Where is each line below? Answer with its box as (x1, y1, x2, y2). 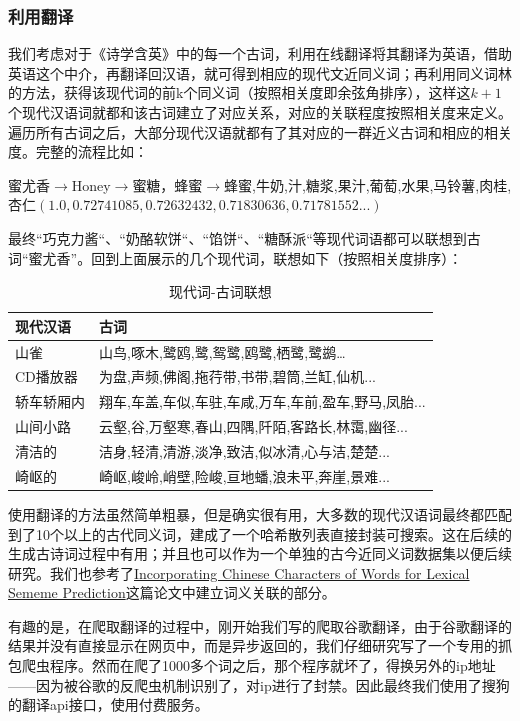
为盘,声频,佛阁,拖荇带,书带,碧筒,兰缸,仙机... (99, 366, 376, 387)
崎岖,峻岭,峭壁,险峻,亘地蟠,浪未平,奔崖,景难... (99, 465, 390, 486)
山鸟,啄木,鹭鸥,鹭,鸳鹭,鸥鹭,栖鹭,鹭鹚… (99, 341, 346, 362)
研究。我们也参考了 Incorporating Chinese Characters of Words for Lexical (8, 562, 470, 583)
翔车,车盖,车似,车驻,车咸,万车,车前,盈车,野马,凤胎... (99, 391, 426, 412)
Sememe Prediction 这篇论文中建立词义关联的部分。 (8, 582, 336, 603)
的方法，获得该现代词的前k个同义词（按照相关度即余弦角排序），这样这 (8, 82, 471, 103)
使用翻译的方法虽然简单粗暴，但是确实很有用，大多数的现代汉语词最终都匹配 (8, 503, 512, 524)
